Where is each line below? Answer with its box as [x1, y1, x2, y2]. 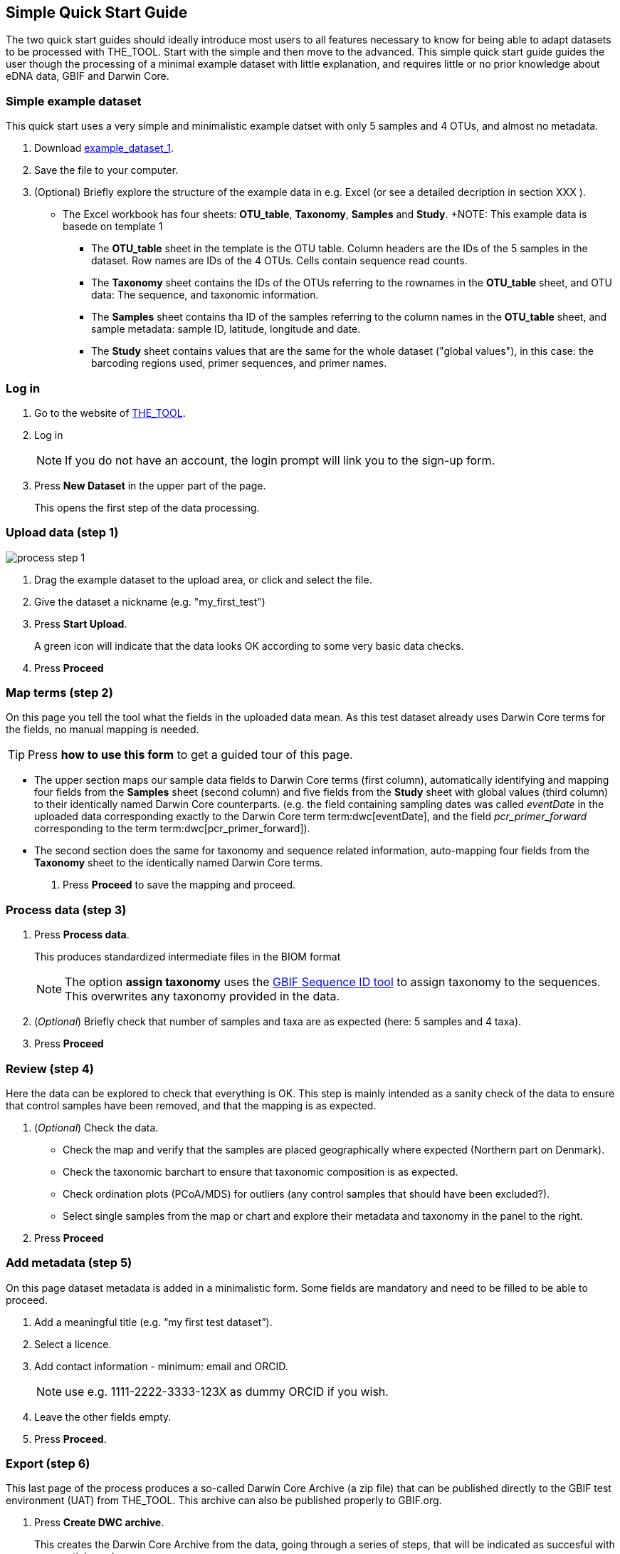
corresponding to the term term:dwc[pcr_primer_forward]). [34, 822, 310, 835]
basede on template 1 [63, 220, 163, 233]
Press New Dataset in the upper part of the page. [34, 479, 266, 492]
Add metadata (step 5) [6, 1255, 132, 1270]
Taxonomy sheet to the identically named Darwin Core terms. [34, 856, 323, 869]
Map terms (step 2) [6, 685, 113, 700]
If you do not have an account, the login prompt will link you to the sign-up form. [65, 452, 495, 467]
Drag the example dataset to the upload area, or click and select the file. [34, 573, 372, 586]
